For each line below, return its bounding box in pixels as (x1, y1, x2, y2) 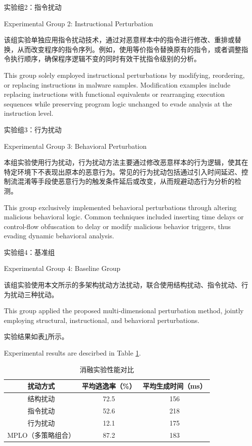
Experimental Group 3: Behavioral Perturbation (4, 141, 147, 151)
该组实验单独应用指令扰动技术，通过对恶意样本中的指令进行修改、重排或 (4, 35, 235, 45)
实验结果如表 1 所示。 (4, 331, 68, 341)
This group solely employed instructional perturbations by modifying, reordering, (4, 70, 245, 80)
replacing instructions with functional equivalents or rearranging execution (4, 89, 225, 99)
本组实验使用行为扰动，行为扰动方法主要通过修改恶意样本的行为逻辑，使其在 (4, 157, 248, 167)
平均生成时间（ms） (142, 381, 207, 391)
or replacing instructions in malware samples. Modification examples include (4, 79, 231, 89)
